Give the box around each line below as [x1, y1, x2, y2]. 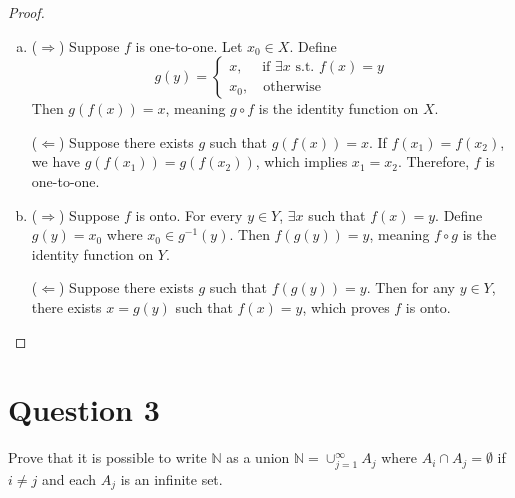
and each [41, 468, 96, 489]
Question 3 [8, 389, 160, 430]
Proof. [8, 2, 45, 22]
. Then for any [366, 277, 455, 298]
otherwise [263, 80, 321, 95]
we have [31, 151, 80, 172]
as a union [226, 447, 290, 468]
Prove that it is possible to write [8, 447, 207, 468]
